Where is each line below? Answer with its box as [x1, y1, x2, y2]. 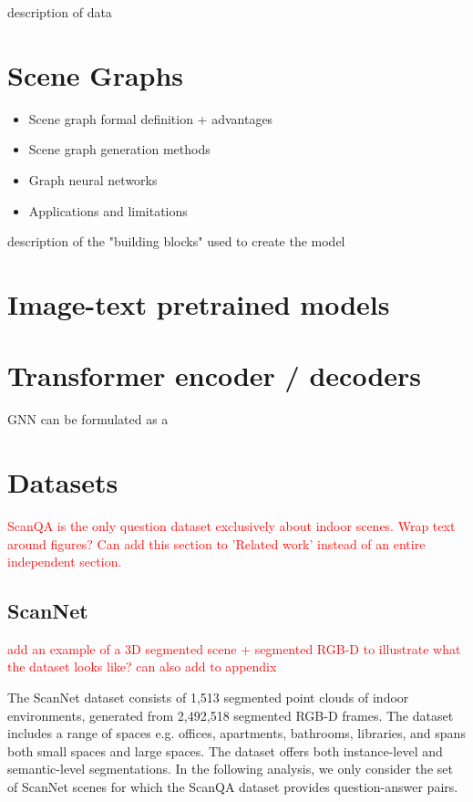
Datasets [7, 463, 118, 500]
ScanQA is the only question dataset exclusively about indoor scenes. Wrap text [7, 516, 456, 535]
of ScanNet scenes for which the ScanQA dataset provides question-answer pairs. [7, 777, 458, 797]
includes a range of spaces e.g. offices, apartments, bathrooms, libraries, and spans [7, 724, 466, 743]
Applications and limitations [28, 201, 188, 220]
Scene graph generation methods [28, 140, 211, 159]
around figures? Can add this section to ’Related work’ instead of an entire [7, 534, 426, 553]
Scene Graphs [7, 56, 184, 93]
